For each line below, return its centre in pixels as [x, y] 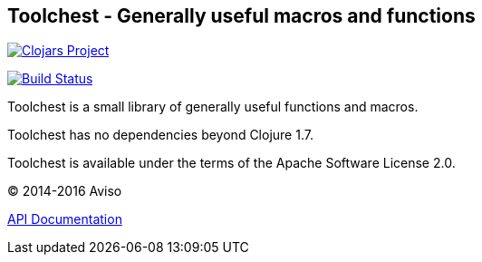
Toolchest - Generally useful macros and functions [241, 16]
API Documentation [65, 219]
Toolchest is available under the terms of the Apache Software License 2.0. [231, 163]
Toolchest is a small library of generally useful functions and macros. [213, 107]
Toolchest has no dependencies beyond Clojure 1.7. [160, 135]
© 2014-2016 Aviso [65, 191]
